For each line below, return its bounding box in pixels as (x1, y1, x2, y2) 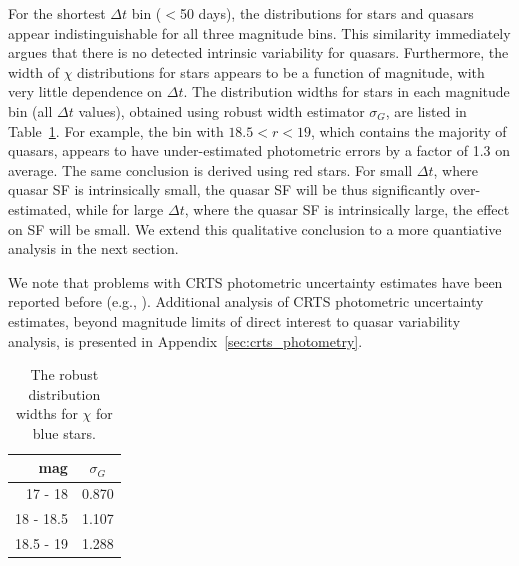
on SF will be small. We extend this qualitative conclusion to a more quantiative (8, 218, 502, 239)
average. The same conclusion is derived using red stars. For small (8, 159, 413, 180)
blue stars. (32, 422, 96, 443)
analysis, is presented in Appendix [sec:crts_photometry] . (8, 330, 363, 351)
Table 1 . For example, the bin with (8, 120, 224, 141)
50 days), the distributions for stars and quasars (179, 3, 474, 23)
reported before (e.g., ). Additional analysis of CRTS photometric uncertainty (8, 291, 484, 312)
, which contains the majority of (310, 120, 507, 141)
